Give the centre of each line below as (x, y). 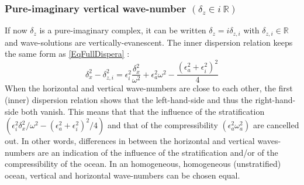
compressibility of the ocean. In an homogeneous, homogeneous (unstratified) (143, 164)
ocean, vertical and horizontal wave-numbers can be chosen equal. (122, 175)
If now (16, 30)
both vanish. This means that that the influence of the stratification (143, 111)
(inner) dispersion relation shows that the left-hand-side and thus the (129, 99)
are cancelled (276, 125)
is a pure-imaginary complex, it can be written (123, 30)
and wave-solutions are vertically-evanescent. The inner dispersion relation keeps (149, 42)
